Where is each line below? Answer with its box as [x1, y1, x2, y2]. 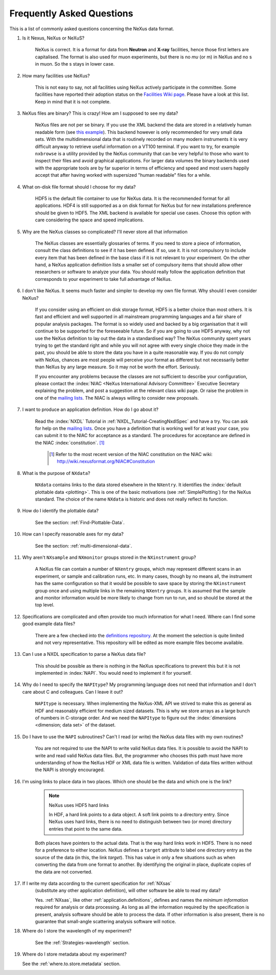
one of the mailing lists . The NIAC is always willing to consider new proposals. [35, 395, 199, 401]
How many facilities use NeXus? [22, 72, 90, 79]
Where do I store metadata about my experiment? [22, 951, 127, 958]
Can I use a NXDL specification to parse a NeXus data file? [22, 651, 146, 657]
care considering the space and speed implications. [35, 217, 144, 223]
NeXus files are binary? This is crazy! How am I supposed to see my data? [22, 110, 178, 116]
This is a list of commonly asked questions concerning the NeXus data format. [9, 26, 174, 32]
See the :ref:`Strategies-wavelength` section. [35, 939, 130, 945]
